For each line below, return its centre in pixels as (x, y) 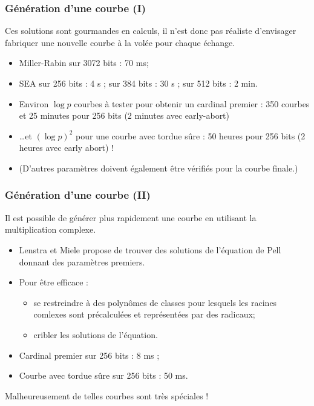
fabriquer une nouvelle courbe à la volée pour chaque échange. (120, 42)
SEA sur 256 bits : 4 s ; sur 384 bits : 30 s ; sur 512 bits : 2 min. (138, 83)
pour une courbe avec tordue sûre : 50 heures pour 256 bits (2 (191, 135)
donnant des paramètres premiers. (82, 261)
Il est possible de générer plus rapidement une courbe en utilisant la (131, 217)
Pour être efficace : (54, 282)
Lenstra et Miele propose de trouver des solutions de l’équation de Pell (150, 249)
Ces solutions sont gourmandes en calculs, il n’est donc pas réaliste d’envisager (151, 31)
